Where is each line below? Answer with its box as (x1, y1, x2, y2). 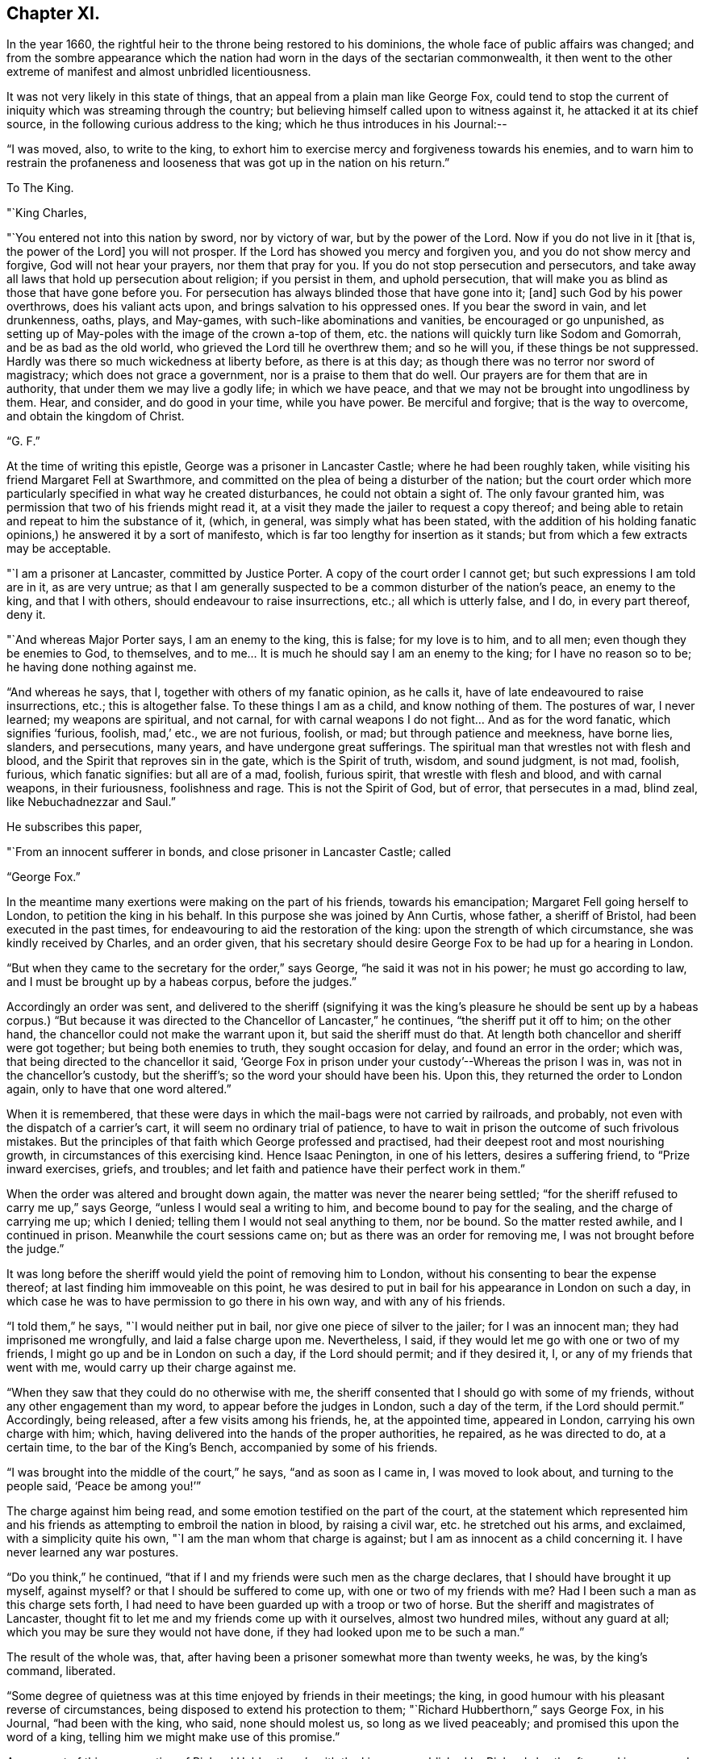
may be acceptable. (6, 541, 111, 556)
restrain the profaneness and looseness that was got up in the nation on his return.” (6, 156, 450, 170)
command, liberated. (6, 1664, 116, 1678)
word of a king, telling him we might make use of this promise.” (6, 1730, 340, 1744)
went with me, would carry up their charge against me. (6, 1360, 297, 1375)
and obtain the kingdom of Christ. (6, 409, 185, 424)
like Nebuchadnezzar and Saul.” (6, 795, 176, 809)
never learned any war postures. (6, 1545, 179, 1560)
